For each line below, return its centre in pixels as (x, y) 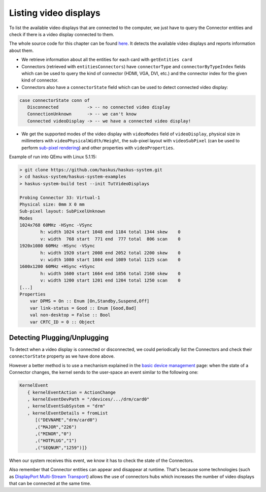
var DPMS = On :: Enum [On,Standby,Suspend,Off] (90, 301)
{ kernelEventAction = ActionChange (71, 392)
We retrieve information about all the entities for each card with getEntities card (107, 60)
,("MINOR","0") (53, 434)
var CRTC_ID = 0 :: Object (63, 322)
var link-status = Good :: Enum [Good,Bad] (83, 308)
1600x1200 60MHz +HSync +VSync (57, 266)
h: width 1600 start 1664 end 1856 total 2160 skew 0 (110, 273)
